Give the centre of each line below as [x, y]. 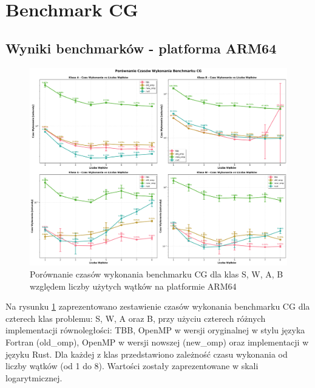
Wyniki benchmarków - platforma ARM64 [141, 48]
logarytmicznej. [34, 377]
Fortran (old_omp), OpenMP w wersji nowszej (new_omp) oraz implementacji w [157, 342]
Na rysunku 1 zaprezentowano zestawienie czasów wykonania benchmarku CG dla [158, 306]
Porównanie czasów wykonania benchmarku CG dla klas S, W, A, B [157, 274]
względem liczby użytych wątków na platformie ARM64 [133, 286]
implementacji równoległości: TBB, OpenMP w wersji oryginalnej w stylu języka [155, 330]
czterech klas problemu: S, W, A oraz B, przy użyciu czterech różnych [136, 318]
